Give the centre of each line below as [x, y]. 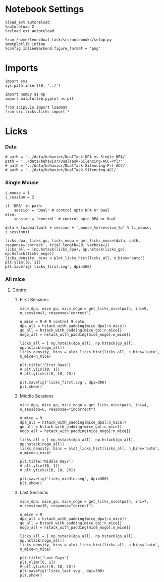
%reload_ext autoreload [30, 31]
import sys [16, 81]
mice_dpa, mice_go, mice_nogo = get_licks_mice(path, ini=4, [84, 405]
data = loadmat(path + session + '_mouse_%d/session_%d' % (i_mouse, [79, 227]
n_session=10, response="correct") [56, 506]
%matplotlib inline [25, 44]
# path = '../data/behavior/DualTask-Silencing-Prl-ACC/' [66, 166]
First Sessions [34, 299]
